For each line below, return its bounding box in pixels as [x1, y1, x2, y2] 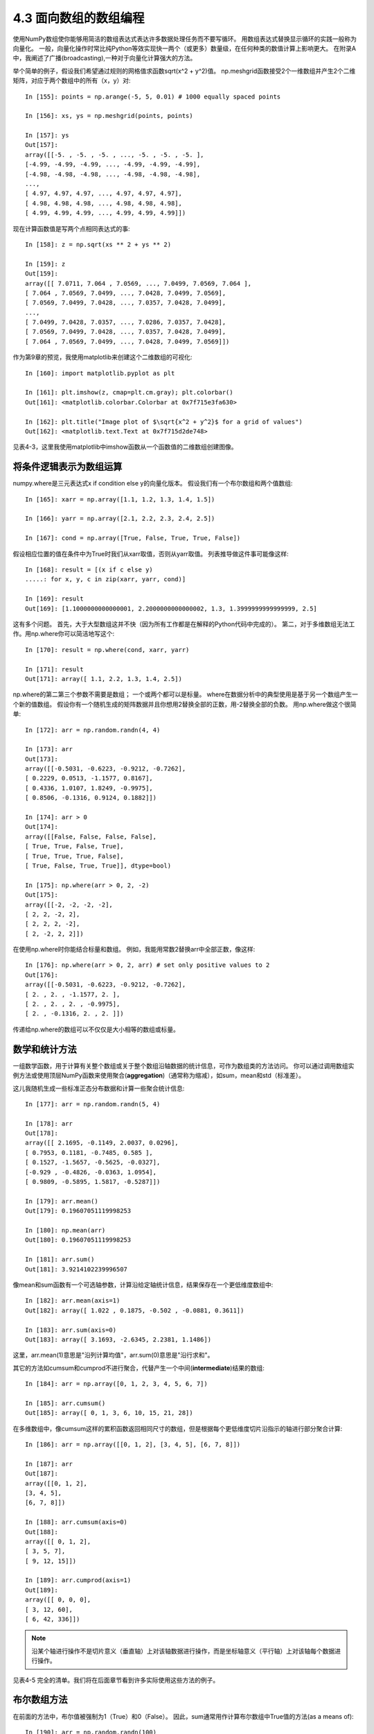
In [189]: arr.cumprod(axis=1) [25, 1577, 132, 1584]
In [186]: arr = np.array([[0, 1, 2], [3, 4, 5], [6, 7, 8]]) [25, 1441, 241, 1449]
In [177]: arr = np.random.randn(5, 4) [25, 1100, 161, 1108]
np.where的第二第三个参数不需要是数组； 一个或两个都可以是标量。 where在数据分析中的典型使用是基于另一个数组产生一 [12, 690, 358, 698]
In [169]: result [25, 595, 84, 603]
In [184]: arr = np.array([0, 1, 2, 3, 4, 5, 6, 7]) [25, 1380, 208, 1388]
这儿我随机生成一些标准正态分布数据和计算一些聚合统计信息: [12, 1084, 185, 1092]
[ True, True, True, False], [25, 852, 124, 860]
